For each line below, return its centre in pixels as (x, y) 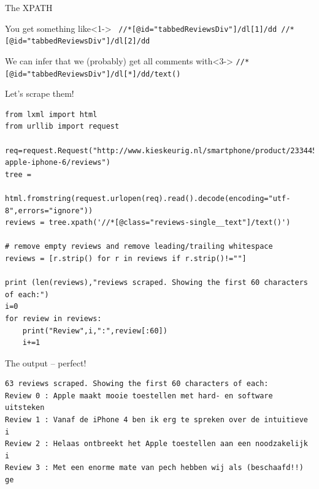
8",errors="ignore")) (49, 210)
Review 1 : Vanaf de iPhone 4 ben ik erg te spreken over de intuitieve (156, 420)
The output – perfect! (46, 362)
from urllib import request (62, 127)
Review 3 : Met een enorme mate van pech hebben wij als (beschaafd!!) (154, 468)
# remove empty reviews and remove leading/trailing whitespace (139, 247)
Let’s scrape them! (40, 93)
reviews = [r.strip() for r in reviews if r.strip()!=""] (126, 258)
